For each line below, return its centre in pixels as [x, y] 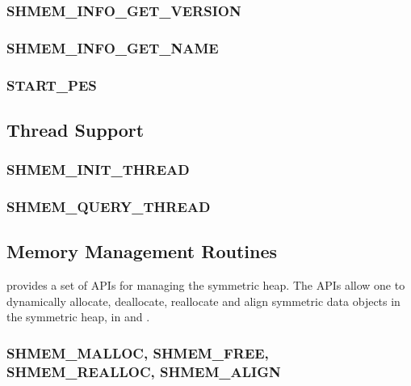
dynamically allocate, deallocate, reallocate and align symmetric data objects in [203, 301]
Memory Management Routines [142, 251]
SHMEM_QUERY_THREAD [109, 207]
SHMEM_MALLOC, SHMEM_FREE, [138, 352]
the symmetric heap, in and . [78, 317]
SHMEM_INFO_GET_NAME [113, 47]
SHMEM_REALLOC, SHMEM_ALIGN [144, 371]
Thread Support [75, 129]
